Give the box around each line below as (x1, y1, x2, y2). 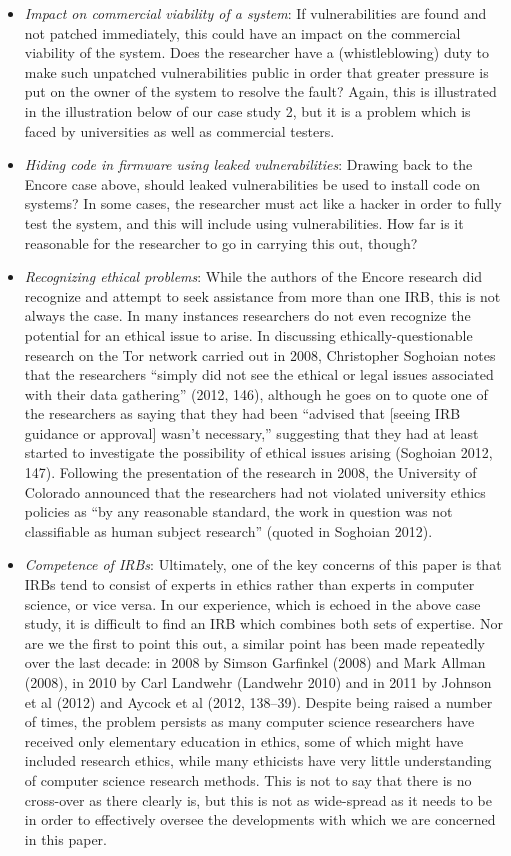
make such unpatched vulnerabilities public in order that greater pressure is (24, 61, 489, 82)
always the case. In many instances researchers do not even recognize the (24, 305, 471, 326)
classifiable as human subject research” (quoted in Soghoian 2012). (24, 520, 433, 541)
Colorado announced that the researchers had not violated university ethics (24, 481, 486, 502)
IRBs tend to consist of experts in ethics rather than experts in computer (24, 574, 475, 595)
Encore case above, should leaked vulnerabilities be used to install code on (24, 173, 481, 194)
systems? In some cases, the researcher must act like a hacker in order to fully (24, 193, 502, 214)
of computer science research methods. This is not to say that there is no (24, 769, 472, 790)
